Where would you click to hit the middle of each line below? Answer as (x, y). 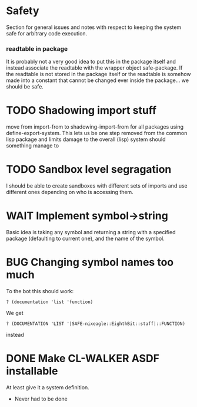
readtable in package (37, 48)
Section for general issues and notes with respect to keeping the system (94, 27)
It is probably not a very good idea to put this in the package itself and (91, 62)
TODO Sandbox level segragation (89, 170)
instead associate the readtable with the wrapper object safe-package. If (94, 68)
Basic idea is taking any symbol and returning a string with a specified (91, 232)
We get (15, 313)
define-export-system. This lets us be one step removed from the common (97, 133)
